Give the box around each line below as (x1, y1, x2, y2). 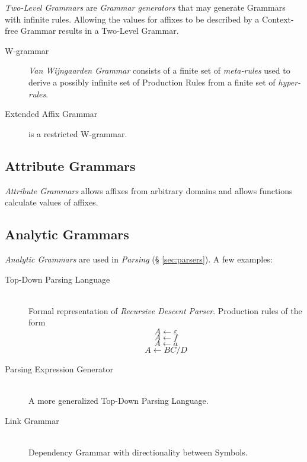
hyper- (278, 75, 301, 88)
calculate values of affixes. (5, 196, 98, 208)
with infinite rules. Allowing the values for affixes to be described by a (5, 12, 260, 25)
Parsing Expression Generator (5, 362, 113, 375)
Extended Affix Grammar (5, 107, 98, 120)
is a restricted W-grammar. (28, 127, 127, 140)
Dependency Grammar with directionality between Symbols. (28, 445, 248, 458)
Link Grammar (5, 414, 59, 426)
